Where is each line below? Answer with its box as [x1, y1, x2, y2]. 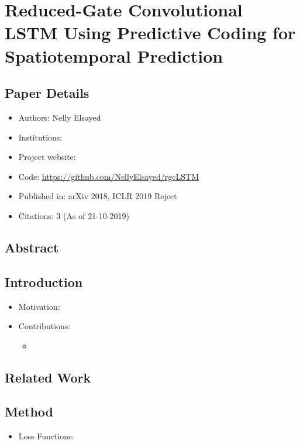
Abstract [5, 238, 59, 256]
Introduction [5, 272, 83, 291]
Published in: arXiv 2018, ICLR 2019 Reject [18, 190, 177, 202]
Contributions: [18, 320, 71, 332]
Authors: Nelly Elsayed [18, 111, 101, 123]
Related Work [5, 368, 91, 386]
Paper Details [5, 84, 89, 102]
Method [5, 402, 53, 421]
